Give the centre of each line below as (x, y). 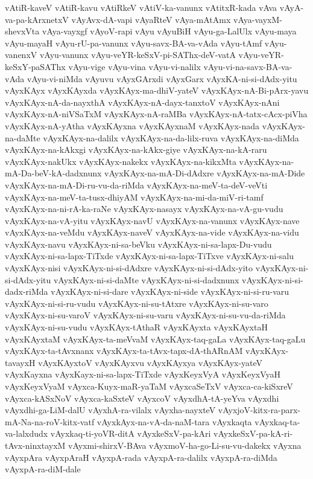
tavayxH (20, 362)
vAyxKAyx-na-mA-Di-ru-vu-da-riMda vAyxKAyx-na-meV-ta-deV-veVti (136, 185)
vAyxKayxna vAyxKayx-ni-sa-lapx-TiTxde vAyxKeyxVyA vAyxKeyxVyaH (143, 374)
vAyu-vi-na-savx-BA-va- (248, 66)
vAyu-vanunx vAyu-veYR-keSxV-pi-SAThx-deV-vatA (138, 55)
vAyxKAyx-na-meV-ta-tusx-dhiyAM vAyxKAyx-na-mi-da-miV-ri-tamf (134, 197)
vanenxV (21, 55)
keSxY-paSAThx (35, 66)
